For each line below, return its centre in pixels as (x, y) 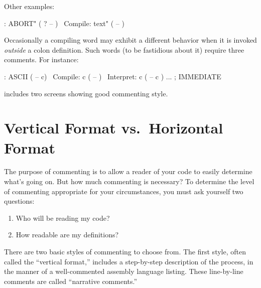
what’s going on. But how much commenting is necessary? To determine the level (129, 181)
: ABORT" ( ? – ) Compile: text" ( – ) (64, 23)
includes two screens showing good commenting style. (86, 93)
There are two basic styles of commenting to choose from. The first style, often (125, 252)
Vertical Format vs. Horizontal (114, 128)
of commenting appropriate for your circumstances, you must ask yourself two (124, 191)
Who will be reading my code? (63, 218)
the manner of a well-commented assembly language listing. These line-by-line (124, 271)
